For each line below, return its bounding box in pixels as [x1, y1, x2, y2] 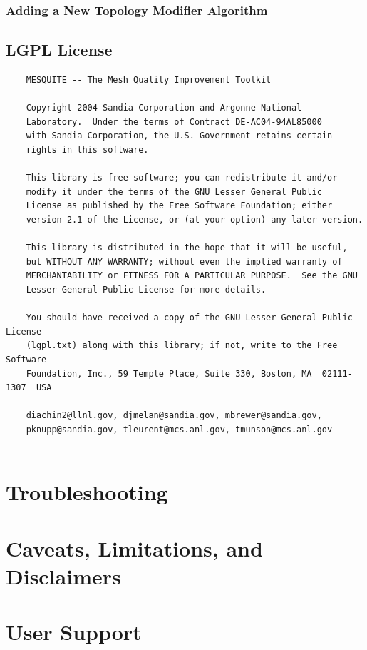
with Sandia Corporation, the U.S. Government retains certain [26, 131, 333, 141]
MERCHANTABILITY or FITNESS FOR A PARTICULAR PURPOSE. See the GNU [26, 270, 358, 281]
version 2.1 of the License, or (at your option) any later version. [26, 214, 363, 225]
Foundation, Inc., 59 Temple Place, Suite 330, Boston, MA [26, 368, 312, 379]
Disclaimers [6, 561, 121, 590]
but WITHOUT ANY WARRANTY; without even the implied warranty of [26, 256, 343, 267]
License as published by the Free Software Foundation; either [26, 200, 333, 211]
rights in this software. [26, 145, 149, 156]
